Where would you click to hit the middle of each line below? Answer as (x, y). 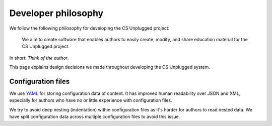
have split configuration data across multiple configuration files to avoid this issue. (95, 117)
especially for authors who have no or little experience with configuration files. (91, 100)
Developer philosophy (56, 13)
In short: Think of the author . (39, 58)
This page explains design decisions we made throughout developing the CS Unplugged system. (110, 67)
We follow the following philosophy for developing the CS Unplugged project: (89, 28)
